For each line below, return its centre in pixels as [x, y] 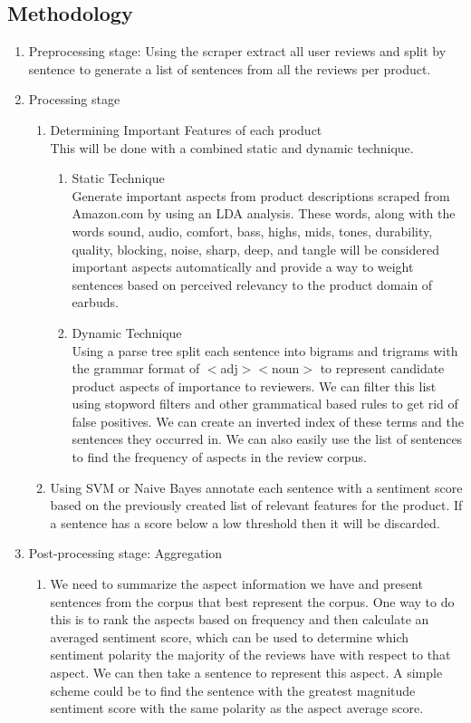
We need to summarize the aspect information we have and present [236, 584]
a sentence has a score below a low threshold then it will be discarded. [245, 522]
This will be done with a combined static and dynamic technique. [232, 147]
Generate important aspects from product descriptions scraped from [261, 195]
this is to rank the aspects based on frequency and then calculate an [240, 619]
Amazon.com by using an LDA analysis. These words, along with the [264, 213]
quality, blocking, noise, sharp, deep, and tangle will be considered [255, 249]
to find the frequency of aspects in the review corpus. [219, 457]
